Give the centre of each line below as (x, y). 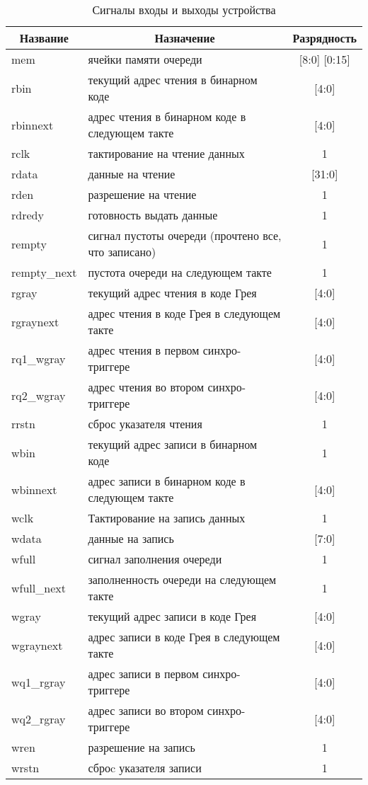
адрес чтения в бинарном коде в (167, 116)
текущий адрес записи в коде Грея (172, 616)
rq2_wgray (39, 395)
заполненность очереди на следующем (182, 579)
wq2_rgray (39, 718)
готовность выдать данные (153, 215)
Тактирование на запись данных (167, 518)
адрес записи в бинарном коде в (167, 481)
